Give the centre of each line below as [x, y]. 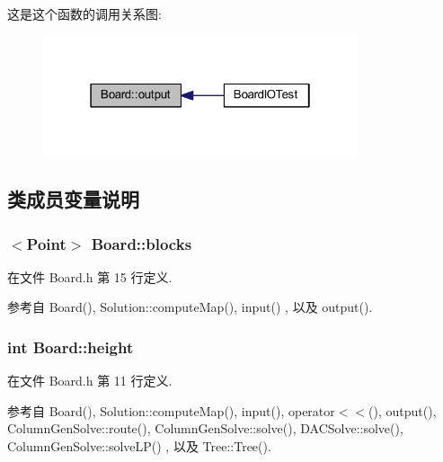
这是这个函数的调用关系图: [84, 13]
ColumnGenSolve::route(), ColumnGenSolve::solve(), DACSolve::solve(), [205, 428]
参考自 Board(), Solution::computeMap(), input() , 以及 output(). [190, 307]
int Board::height [71, 347]
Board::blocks [142, 243]
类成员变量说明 [73, 199]
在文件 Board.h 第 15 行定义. [90, 276]
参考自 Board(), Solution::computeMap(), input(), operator [171, 410]
